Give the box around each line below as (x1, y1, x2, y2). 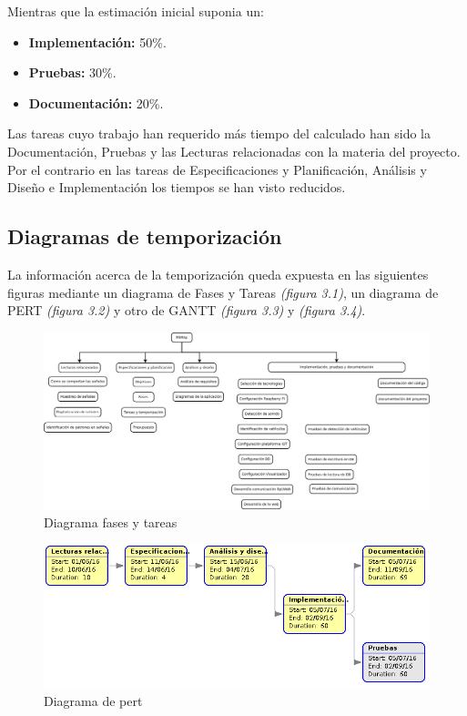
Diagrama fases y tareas (44, 512, 178, 531)
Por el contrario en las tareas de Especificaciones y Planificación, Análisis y (7, 159, 427, 179)
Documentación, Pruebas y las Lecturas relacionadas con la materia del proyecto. (7, 141, 461, 160)
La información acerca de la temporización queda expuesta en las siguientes (7, 264, 429, 283)
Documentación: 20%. (28, 93, 164, 112)
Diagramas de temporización (7, 222, 282, 251)
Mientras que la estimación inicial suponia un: (7, 2, 264, 20)
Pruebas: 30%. (28, 63, 117, 82)
